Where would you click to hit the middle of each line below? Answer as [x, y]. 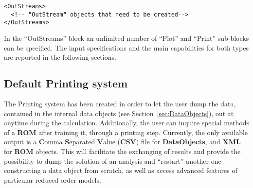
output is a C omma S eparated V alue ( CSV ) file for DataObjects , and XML [122, 142]
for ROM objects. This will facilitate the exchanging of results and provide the [122, 151]
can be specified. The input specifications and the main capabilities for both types [126, 47]
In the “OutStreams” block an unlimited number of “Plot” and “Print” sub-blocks [126, 38]
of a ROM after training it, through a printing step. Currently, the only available [126, 132]
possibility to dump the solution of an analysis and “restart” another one [113, 161]
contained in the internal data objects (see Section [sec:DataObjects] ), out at [119, 113]
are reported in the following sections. [60, 57]
